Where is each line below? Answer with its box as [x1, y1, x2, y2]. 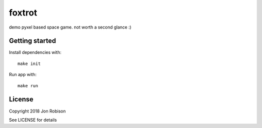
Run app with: [9, 72, 37, 78]
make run [17, 83, 38, 88]
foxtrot [9, 7, 37, 18]
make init [17, 61, 41, 66]
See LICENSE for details [9, 117, 57, 123]
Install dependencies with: [9, 49, 62, 55]
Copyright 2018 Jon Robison [9, 108, 66, 114]
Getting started [9, 37, 56, 45]
